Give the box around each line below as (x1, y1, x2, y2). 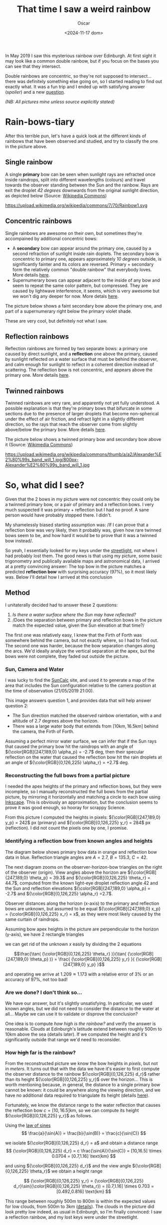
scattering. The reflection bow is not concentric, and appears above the (5, 367, 153, 373)
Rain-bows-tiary (5, 116, 75, 128)
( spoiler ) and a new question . (5, 89, 65, 95)
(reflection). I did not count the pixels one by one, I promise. (5, 825, 128, 831)
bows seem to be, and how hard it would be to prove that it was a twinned (5, 533, 157, 539)
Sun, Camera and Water (5, 665, 64, 672)
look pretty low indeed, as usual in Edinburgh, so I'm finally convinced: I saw (5, 1209, 162, 1215)
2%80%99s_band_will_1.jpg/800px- (5, 457, 79, 463)
